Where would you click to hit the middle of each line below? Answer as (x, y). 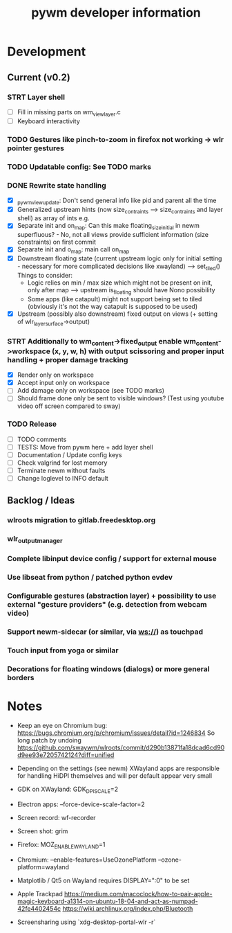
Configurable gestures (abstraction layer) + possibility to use (112, 596)
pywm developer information (116, 13)
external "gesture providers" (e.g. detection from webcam (107, 605)
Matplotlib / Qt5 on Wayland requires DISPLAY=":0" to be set (103, 880)
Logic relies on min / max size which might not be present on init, (120, 283)
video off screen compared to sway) (69, 406)
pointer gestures (36, 148)
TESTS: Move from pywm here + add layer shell (85, 447)
